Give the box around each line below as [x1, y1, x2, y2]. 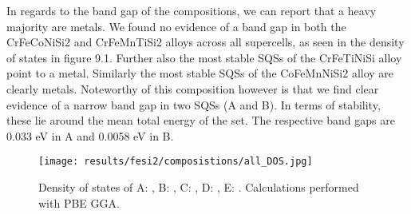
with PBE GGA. [38, 194, 120, 211]
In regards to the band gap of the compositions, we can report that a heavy [6, 2, 377, 18]
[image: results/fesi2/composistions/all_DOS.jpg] [38, 156, 313, 168]
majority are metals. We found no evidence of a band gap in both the [6, 18, 346, 34]
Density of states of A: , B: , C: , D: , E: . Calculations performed [38, 179, 359, 195]
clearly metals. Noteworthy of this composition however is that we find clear [6, 80, 379, 97]
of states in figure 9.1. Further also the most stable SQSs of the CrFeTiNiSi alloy [6, 49, 402, 65]
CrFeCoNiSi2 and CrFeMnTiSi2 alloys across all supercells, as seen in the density [6, 34, 405, 50]
